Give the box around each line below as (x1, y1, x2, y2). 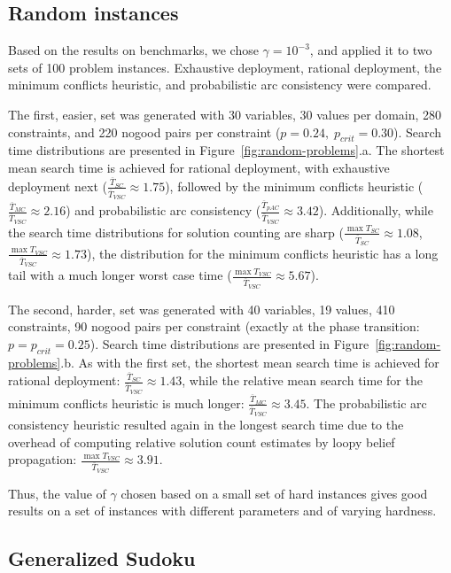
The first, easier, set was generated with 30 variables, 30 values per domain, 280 (8, 105, 442, 123)
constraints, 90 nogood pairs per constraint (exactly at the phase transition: (8, 317, 420, 336)
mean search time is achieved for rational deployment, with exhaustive (8, 158, 390, 176)
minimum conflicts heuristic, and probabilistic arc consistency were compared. (8, 75, 432, 94)
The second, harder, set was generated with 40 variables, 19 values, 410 (8, 299, 395, 318)
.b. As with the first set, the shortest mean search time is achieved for (60, 352, 439, 371)
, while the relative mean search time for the (182, 371, 423, 390)
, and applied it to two (309, 41, 432, 59)
